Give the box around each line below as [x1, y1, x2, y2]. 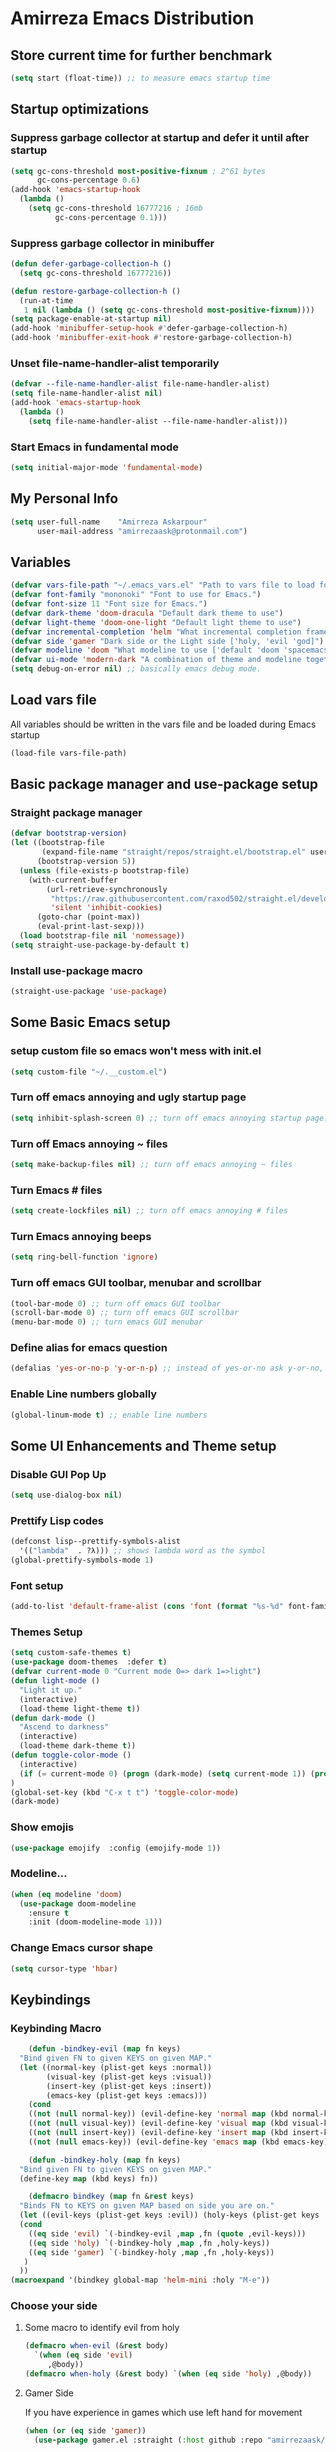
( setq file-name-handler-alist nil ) [10, 388, 163, 399]
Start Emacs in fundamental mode [10, 440, 180, 454]
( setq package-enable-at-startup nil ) [10, 314, 172, 324]
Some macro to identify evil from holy [24, 2322, 180, 2334]
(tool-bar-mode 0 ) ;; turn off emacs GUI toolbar [10, 1298, 222, 1309]
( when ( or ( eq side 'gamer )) [24, 2425, 147, 2436]
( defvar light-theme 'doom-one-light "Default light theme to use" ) [10, 617, 302, 627]
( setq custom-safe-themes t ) [10, 1648, 132, 1658]
